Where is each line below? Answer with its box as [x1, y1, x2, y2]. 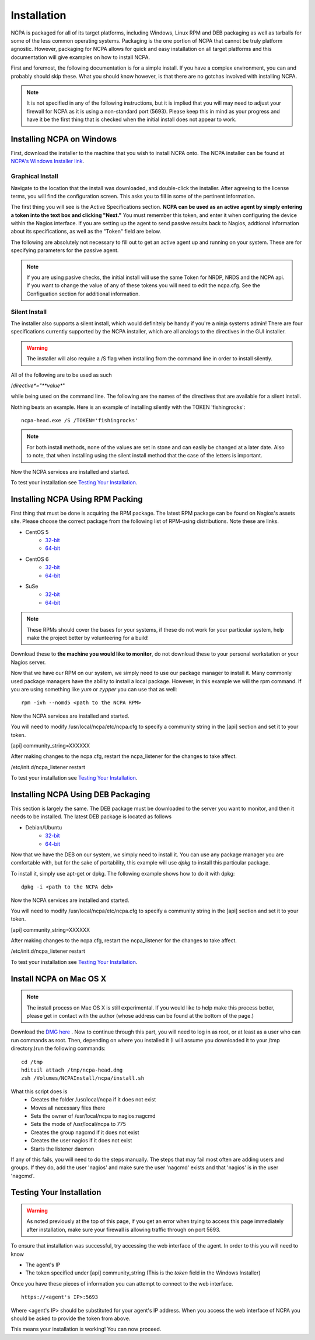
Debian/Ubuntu [25, 824, 62, 831]
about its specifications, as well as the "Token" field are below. [10, 228, 162, 235]
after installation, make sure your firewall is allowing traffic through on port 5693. [26, 1226, 221, 1233]
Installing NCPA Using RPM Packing [10, 494, 143, 504]
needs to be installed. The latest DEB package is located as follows [10, 813, 172, 820]
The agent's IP [25, 1261, 61, 1269]
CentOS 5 [25, 528, 49, 535]
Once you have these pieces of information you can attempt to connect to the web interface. [10, 1280, 233, 1287]
